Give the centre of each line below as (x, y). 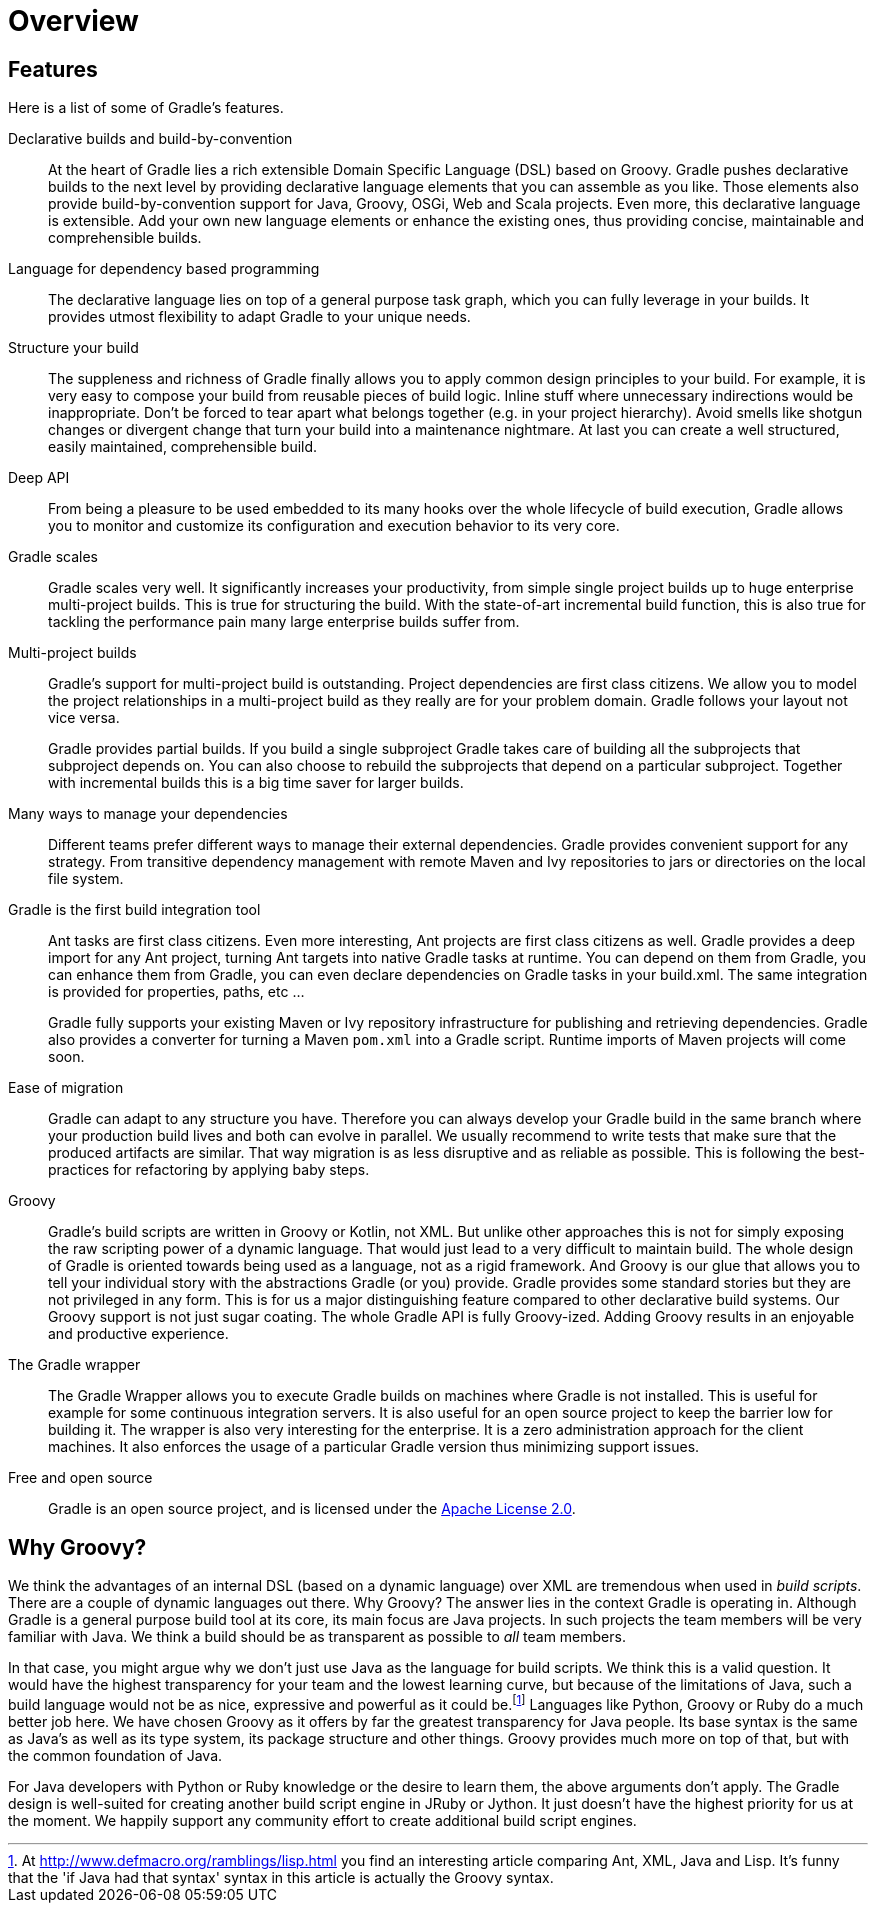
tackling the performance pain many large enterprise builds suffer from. (284, 622)
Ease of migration (66, 1088)
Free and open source (80, 1478)
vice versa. (84, 718)
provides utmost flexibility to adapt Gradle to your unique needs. (259, 317)
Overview (73, 21)
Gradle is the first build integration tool (134, 910)
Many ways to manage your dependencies (148, 814)
